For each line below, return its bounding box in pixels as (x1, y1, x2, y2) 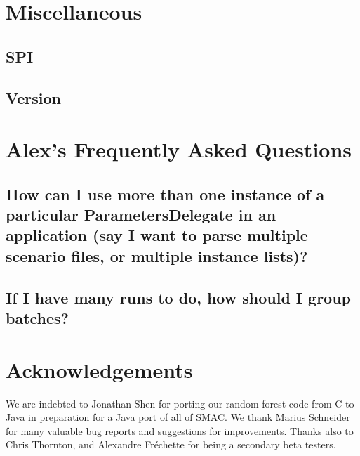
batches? (6, 307, 69, 329)
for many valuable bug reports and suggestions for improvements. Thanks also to (6, 423, 354, 438)
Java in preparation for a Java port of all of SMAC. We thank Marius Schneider (6, 410, 350, 424)
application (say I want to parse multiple (6, 224, 308, 246)
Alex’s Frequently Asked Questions (6, 135, 352, 164)
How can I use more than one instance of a (6, 183, 325, 204)
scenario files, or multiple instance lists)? (6, 245, 308, 266)
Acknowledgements (6, 355, 193, 384)
